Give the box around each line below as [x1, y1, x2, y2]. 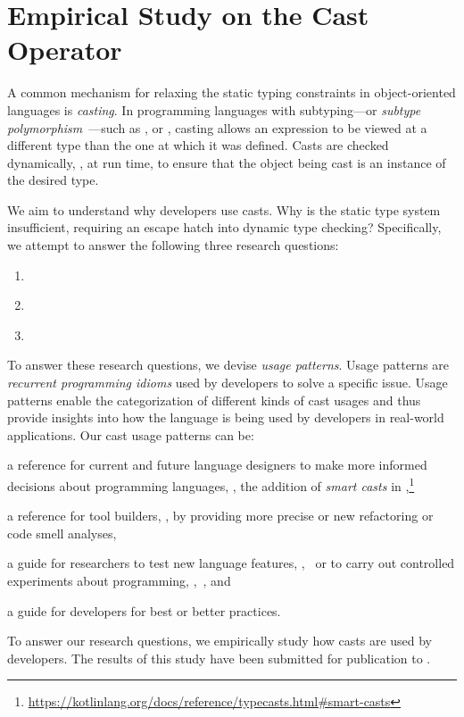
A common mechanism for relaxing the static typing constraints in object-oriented [7, 83, 456, 102]
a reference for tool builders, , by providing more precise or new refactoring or [7, 506, 434, 525]
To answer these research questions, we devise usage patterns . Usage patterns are [7, 355, 450, 374]
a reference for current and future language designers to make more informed [7, 455, 427, 474]
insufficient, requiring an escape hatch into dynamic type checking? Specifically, [7, 218, 442, 237]
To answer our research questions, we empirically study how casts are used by [7, 631, 433, 650]
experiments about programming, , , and [7, 571, 231, 590]
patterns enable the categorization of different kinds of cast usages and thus [7, 390, 421, 409]
